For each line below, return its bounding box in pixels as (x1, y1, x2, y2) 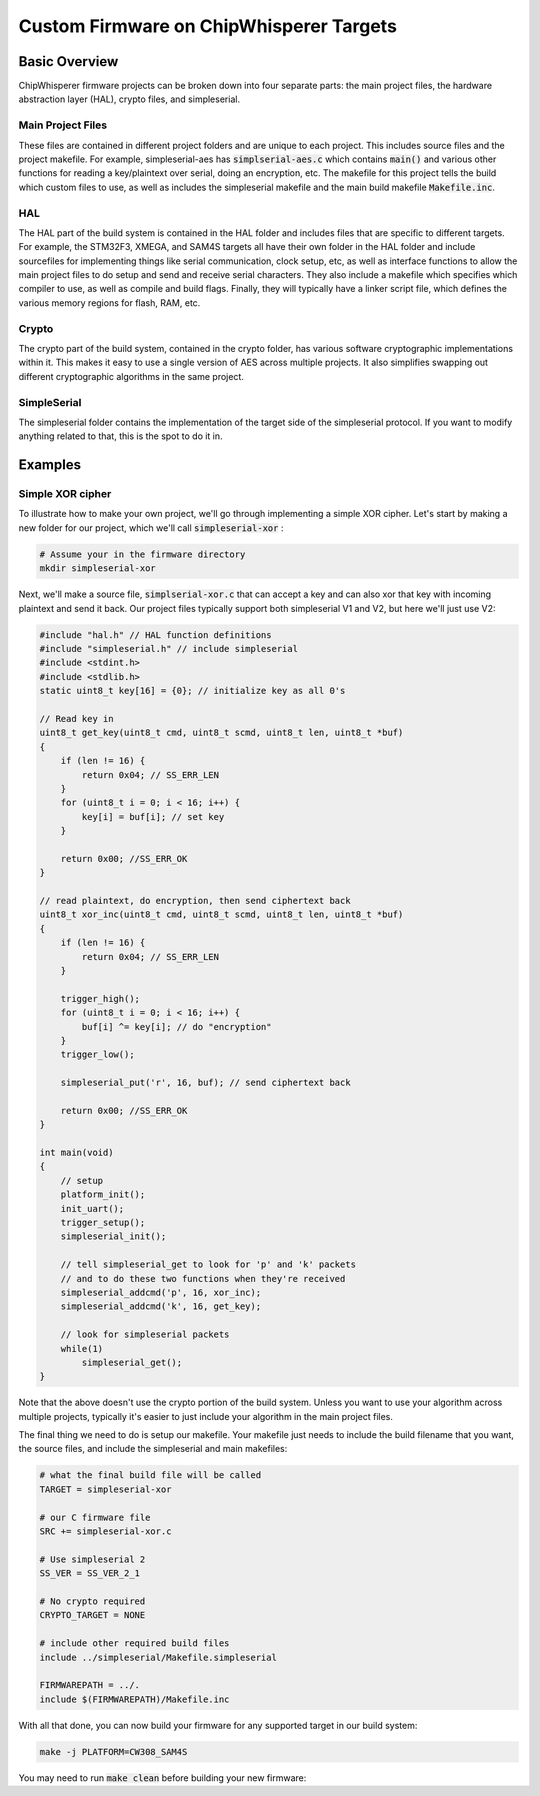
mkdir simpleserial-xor (39, 563, 157, 574)
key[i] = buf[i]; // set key (81, 811, 225, 822)
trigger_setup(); (60, 1217, 146, 1228)
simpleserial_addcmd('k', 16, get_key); (60, 1301, 262, 1312)
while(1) (60, 1343, 104, 1354)
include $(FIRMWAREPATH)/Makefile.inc (39, 1693, 230, 1705)
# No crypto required (39, 1595, 146, 1607)
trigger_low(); (60, 1049, 135, 1060)
